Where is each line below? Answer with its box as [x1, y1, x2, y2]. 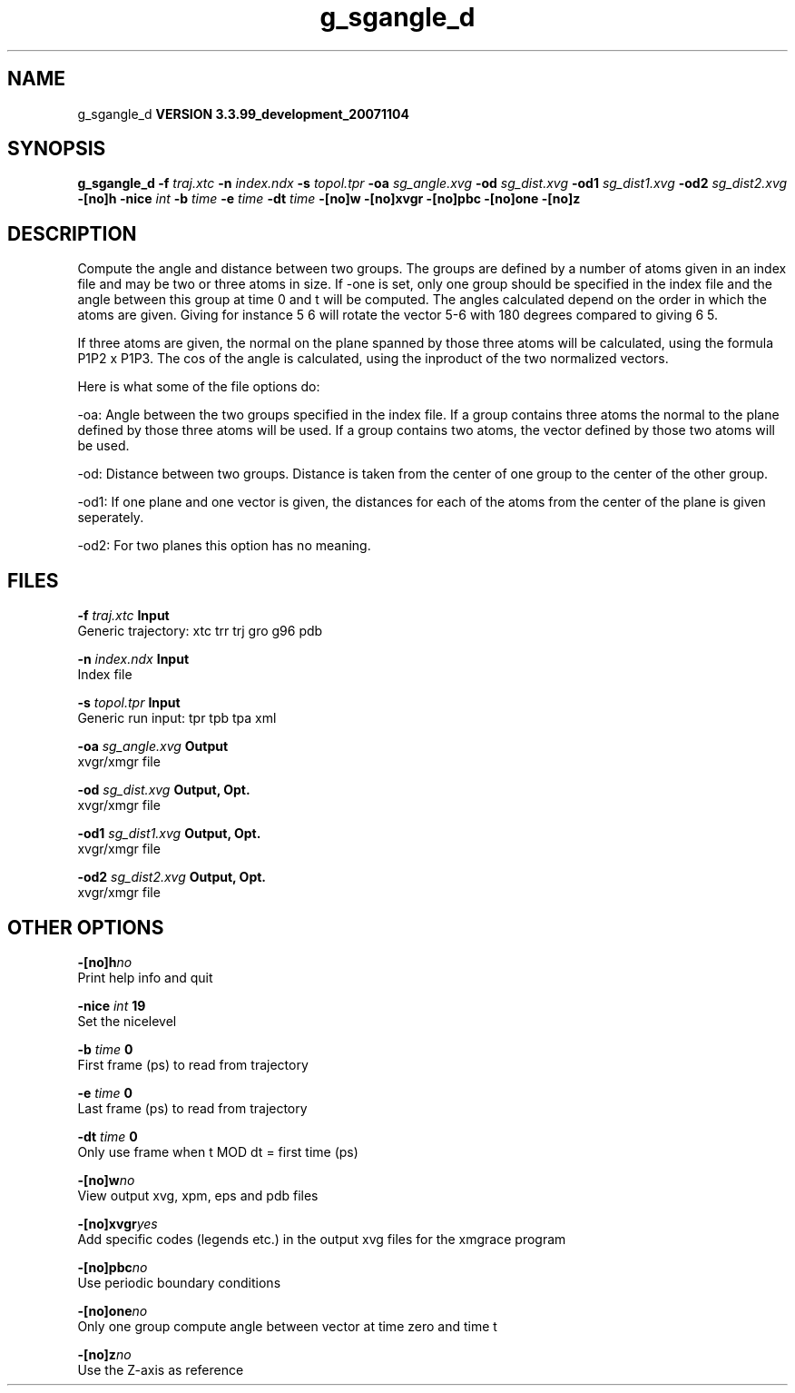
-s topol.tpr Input [77, 695, 181, 711]
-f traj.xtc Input [77, 608, 170, 624]
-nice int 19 [77, 997, 146, 1013]
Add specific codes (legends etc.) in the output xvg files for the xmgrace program [77, 1230, 566, 1247]
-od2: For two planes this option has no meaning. [77, 538, 371, 554]
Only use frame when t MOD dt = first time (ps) [77, 1143, 358, 1160]
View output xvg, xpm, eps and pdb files [77, 1187, 319, 1203]
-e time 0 [77, 1084, 132, 1101]
